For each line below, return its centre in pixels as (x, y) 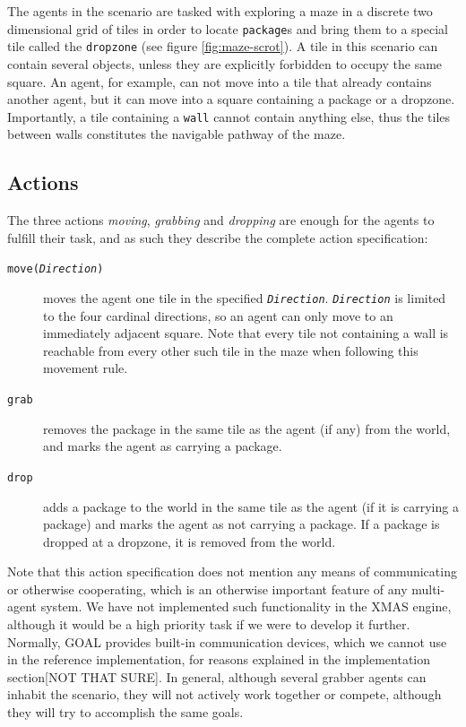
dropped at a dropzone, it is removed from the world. (190, 541)
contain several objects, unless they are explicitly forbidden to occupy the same (225, 63)
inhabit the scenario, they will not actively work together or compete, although (224, 694)
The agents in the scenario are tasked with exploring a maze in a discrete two (220, 11)
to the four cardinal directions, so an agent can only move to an (218, 315)
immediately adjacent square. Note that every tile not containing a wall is (246, 333)
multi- (428, 589)
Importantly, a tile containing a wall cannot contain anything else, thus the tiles (229, 116)
